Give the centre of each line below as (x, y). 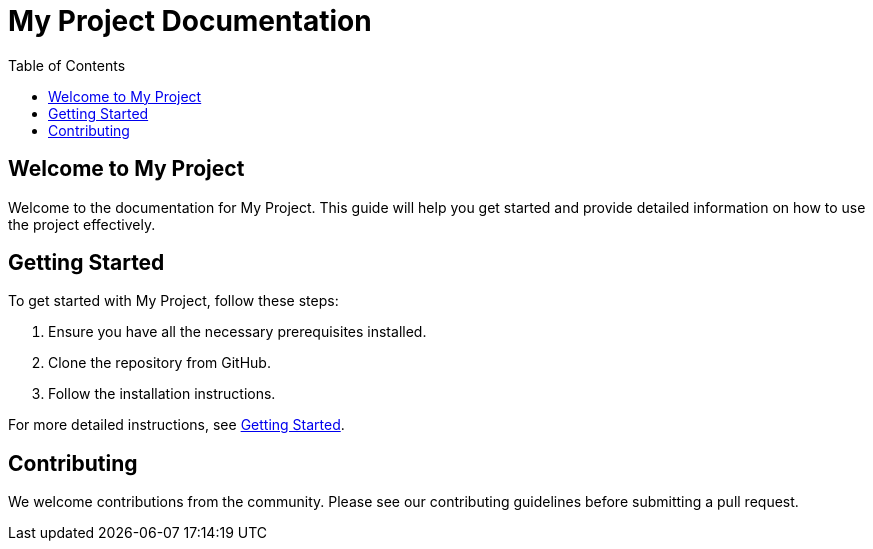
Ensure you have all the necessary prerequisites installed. (237, 332)
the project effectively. (82, 224)
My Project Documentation (190, 21)
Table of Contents (67, 65)
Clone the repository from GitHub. (159, 363)
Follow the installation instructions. (162, 394)
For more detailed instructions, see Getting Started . (176, 425)
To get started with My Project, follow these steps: (173, 301)
